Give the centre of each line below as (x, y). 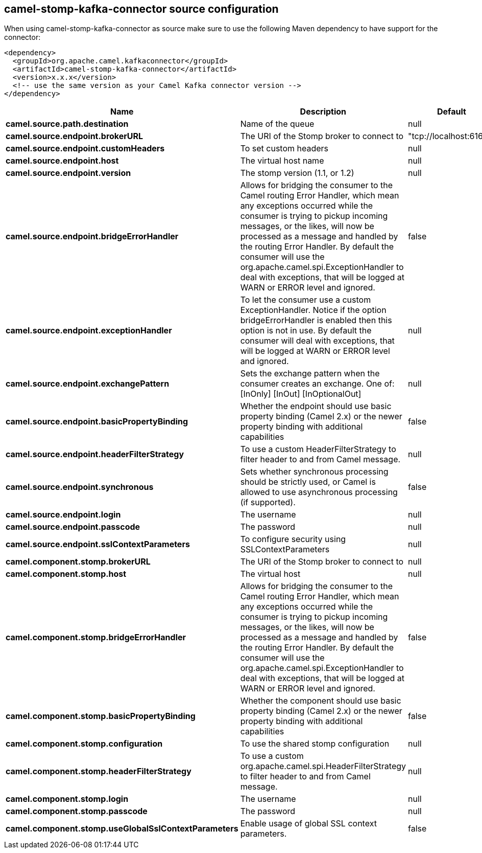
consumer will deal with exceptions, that (317, 341)
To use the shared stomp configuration (315, 744)
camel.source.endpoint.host (62, 161)
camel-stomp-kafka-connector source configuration (141, 9)
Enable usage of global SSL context (308, 824)
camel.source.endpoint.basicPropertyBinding (97, 422)
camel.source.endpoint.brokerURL (75, 136)
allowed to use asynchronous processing (319, 492)
